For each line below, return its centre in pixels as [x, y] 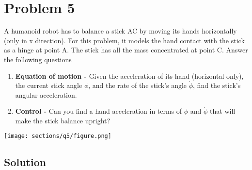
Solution [25, 161]
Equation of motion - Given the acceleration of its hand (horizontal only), [129, 76]
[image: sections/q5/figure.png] [58, 136]
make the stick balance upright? [63, 120]
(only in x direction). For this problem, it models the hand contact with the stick [124, 40]
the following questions [38, 59]
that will [223, 111]
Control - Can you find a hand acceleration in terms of [99, 111]
